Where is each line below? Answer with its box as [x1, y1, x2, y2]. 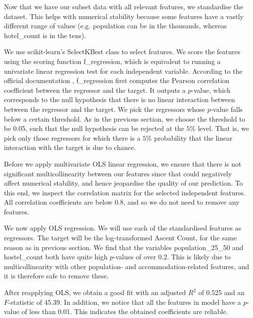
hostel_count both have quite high [4, 252, 108, 262]
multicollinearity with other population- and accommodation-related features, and [4, 261, 249, 271]
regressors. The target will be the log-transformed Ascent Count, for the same [4, 233, 237, 243]
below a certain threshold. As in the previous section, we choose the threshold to [4, 113, 246, 124]
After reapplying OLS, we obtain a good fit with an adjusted [4, 287, 186, 297]
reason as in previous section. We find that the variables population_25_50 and [4, 242, 244, 252]
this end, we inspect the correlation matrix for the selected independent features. [4, 187, 246, 197]
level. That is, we [197, 123, 249, 133]
